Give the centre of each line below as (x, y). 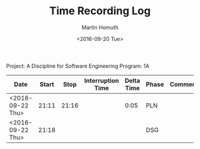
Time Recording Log (100, 11)
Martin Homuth (100, 27)
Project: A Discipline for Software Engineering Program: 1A (78, 66)
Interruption (101, 80)
